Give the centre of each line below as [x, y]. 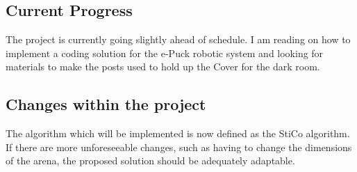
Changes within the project [106, 104]
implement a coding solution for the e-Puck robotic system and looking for [165, 53]
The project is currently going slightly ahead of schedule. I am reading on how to [178, 39]
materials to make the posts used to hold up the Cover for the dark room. [163, 67]
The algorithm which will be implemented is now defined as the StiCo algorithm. [178, 133]
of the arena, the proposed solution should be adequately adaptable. [150, 161]
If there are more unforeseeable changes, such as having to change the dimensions [179, 147]
